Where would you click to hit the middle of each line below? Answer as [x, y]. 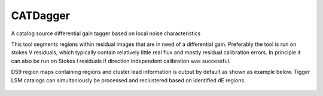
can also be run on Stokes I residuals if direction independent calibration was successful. [121, 61]
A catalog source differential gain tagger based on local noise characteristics [106, 33]
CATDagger [40, 16]
